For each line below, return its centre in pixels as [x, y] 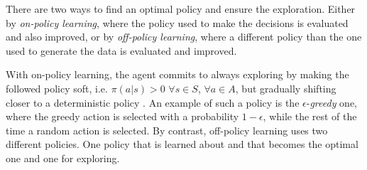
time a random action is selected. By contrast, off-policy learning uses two [167, 130]
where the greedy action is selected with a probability [122, 116]
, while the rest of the [310, 116]
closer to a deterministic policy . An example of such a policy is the [153, 102]
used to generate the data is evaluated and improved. [121, 50]
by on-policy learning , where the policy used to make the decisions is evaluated [177, 22]
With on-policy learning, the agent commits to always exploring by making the [177, 74]
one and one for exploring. [63, 158]
